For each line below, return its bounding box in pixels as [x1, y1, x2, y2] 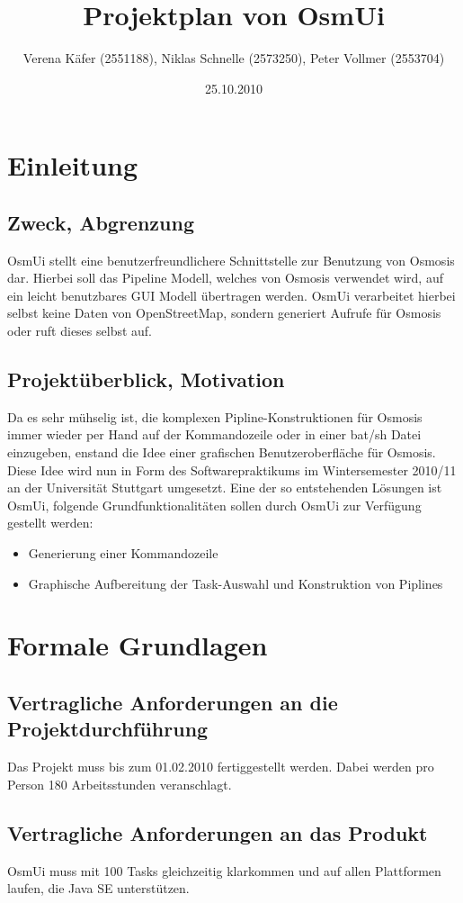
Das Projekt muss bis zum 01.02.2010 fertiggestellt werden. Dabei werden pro [7, 757, 434, 776]
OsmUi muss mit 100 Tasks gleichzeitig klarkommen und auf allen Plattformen [7, 861, 441, 880]
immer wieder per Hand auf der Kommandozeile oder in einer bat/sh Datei [7, 425, 422, 444]
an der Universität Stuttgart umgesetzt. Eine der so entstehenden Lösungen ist [7, 478, 442, 497]
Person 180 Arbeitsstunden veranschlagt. [7, 774, 232, 793]
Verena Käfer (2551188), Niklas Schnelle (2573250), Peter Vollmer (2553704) [22, 49, 445, 68]
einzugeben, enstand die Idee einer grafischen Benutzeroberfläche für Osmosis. [7, 443, 436, 462]
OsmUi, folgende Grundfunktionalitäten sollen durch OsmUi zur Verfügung [7, 495, 422, 514]
